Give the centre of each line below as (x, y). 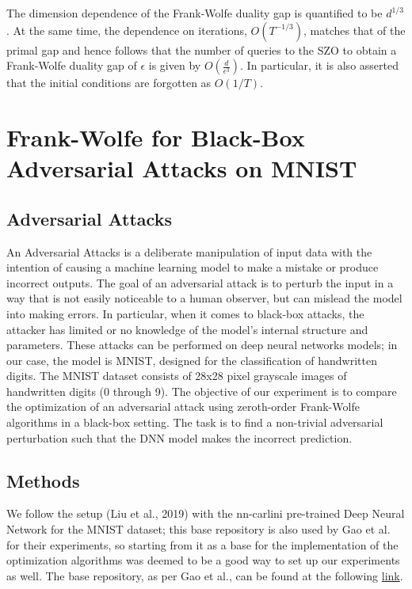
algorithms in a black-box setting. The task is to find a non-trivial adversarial (195, 422)
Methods (43, 480)
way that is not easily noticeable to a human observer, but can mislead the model (204, 298)
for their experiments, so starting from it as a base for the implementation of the (202, 544)
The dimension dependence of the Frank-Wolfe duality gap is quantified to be (195, 13)
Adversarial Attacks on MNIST (182, 168)
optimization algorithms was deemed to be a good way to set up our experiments (203, 560)
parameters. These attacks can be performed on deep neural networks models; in (202, 345)
